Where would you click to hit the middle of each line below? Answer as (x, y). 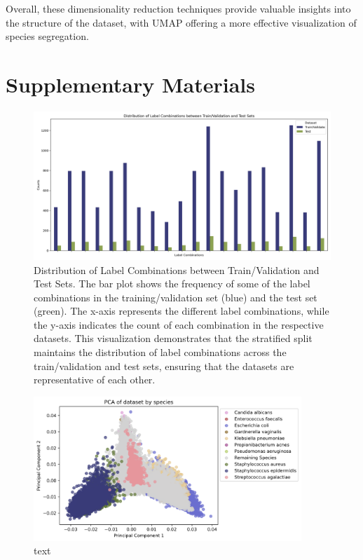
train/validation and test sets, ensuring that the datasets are (164, 366)
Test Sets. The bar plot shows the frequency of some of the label (172, 284)
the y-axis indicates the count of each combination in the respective (179, 324)
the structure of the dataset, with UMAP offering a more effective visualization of (181, 22)
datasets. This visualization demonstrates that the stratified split (173, 338)
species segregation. (47, 36)
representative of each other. (95, 380)
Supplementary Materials (130, 84)
